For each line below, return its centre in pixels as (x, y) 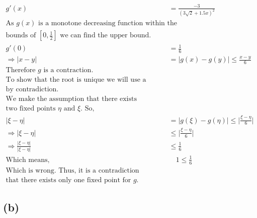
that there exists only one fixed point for (68, 180)
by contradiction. (32, 90)
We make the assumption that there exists (71, 99)
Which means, (28, 160)
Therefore (21, 70)
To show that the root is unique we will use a (76, 80)
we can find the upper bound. (106, 36)
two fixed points (31, 109)
